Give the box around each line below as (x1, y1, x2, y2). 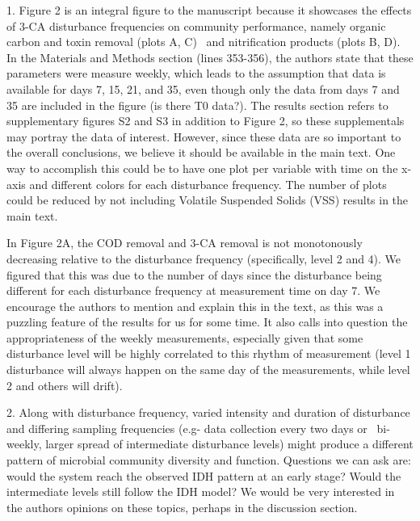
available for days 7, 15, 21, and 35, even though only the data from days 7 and (6, 80, 400, 97)
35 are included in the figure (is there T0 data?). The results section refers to (6, 96, 388, 113)
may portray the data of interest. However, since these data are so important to (6, 128, 401, 145)
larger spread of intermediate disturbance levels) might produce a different (45, 435, 414, 452)
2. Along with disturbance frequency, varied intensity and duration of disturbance (6, 404, 410, 421)
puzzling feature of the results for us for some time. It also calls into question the (6, 313, 408, 330)
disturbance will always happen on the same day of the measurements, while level (6, 361, 410, 378)
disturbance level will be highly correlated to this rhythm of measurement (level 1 (6, 345, 411, 362)
